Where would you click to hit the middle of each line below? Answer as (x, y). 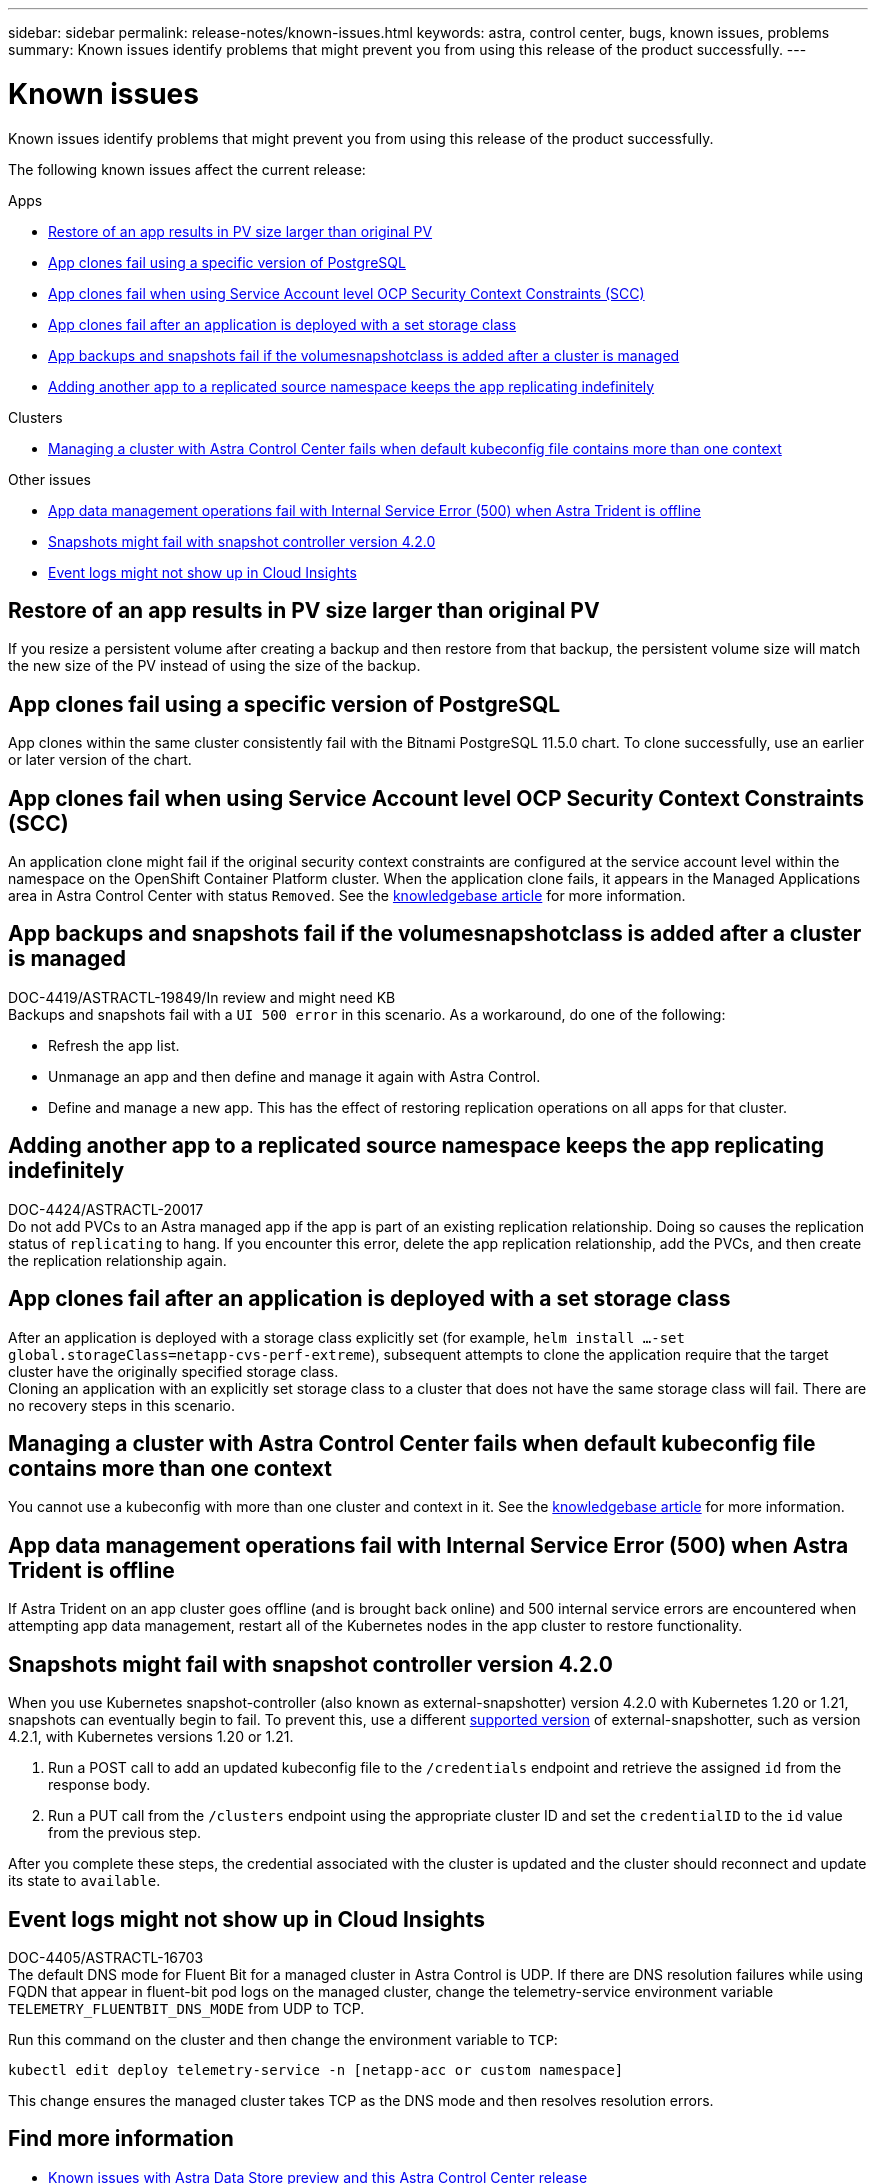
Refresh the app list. (114, 1045)
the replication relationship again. (117, 1260)
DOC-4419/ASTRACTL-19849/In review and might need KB (202, 997)
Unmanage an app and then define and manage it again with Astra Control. (294, 1076)
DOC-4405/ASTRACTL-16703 (106, 1957)
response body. (99, 1785)
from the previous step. (125, 1833)
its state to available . (84, 1881)
